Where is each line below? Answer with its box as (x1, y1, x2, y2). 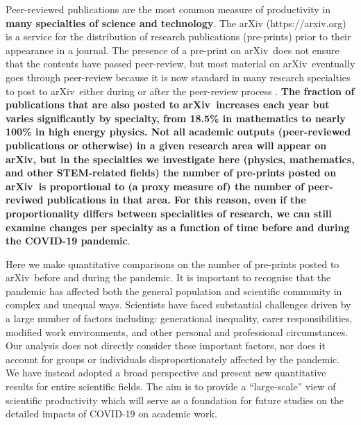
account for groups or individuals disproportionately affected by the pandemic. (6, 351, 340, 366)
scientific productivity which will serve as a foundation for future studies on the (6, 392, 344, 407)
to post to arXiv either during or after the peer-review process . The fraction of (6, 83, 355, 98)
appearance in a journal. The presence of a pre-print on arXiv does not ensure (6, 42, 339, 57)
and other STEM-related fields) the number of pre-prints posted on (6, 165, 337, 180)
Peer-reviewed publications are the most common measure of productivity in (6, 2, 331, 16)
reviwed (6, 192, 44, 207)
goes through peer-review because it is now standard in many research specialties (6, 69, 351, 84)
